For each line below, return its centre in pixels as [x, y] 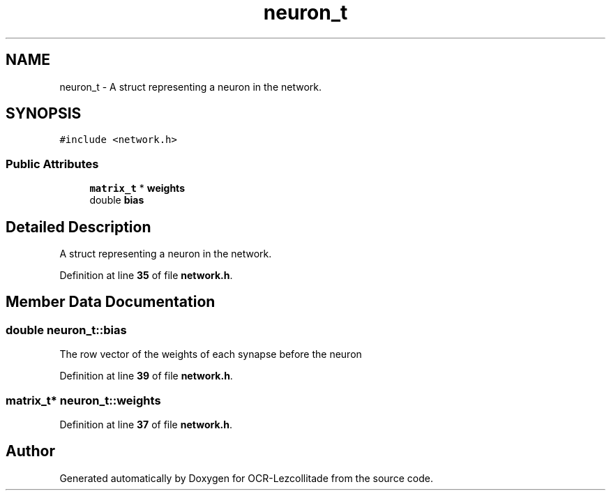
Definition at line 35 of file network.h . [146, 276]
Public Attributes [52, 164]
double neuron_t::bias [66, 330]
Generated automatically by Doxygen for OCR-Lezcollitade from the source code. [246, 478]
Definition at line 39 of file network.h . [146, 376]
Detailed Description [78, 227]
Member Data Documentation [111, 302]
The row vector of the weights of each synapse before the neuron [211, 354]
